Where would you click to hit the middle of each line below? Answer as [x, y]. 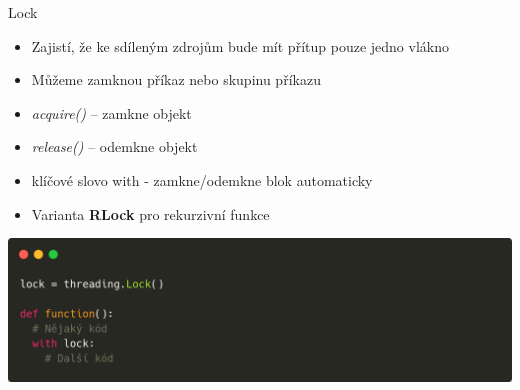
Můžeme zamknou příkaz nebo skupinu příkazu [176, 79]
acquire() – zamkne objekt [111, 112]
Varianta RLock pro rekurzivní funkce [150, 213]
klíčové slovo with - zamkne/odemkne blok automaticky [202, 179]
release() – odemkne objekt [114, 146]
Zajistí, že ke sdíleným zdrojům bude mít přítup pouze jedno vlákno [240, 45]
